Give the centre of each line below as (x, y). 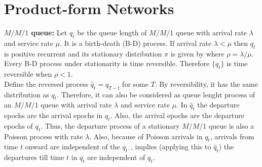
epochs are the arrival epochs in (53, 115)
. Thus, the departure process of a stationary (110, 125)
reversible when (28, 74)
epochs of (18, 125)
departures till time (34, 157)
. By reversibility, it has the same (206, 83)
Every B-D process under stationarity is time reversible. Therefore (107, 63)
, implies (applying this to (171, 147)
